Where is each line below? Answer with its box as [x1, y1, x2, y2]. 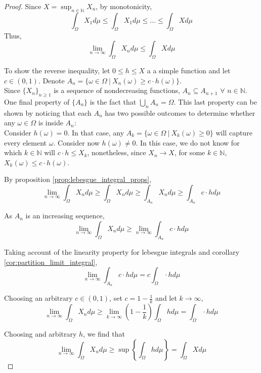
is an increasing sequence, [25, 210, 105, 221]
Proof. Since [4, 1, 41, 11]
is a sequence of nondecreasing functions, [54, 85, 180, 96]
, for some [174, 147, 205, 158]
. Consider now [53, 137, 100, 148]
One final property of [4, 96, 70, 107]
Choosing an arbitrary [4, 293, 73, 303]
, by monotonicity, [96, 1, 152, 11]
